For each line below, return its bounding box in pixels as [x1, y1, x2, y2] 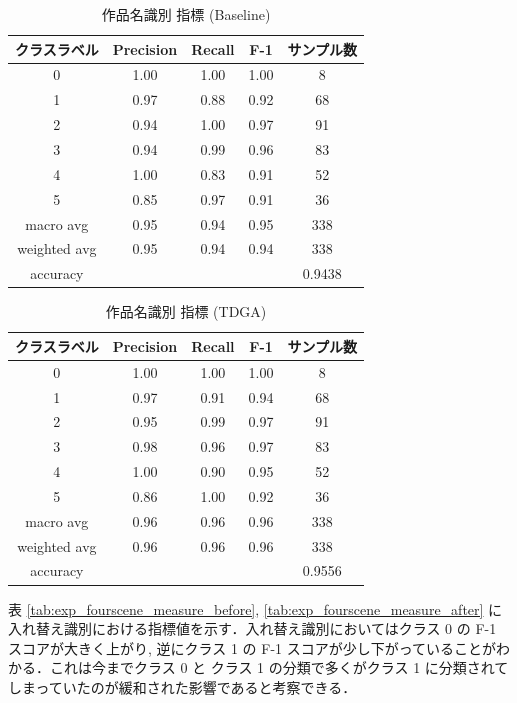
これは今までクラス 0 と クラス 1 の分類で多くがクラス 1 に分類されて [49, 657, 509, 678]
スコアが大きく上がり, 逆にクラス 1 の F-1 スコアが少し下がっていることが [8, 637, 497, 658]
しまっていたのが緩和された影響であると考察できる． [8, 676, 357, 697]
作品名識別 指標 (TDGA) [105, 301, 267, 322]
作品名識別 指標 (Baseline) [101, 4, 271, 24]
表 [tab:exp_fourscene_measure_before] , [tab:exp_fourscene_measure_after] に [8, 598, 503, 619]
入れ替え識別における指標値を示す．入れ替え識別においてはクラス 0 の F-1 [8, 618, 497, 639]
